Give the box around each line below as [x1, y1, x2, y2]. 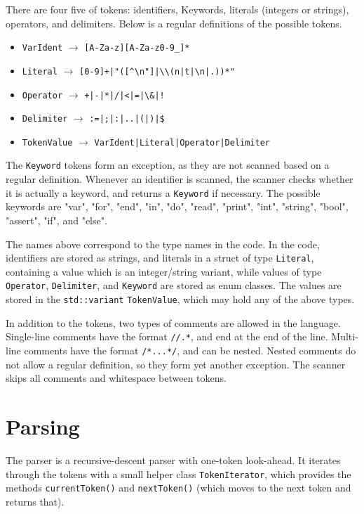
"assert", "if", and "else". [6, 212, 107, 227]
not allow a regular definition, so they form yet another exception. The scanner [6, 356, 346, 371]
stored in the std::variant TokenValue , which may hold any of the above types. [6, 292, 355, 307]
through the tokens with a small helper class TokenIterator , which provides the [6, 466, 351, 481]
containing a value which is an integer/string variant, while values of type [6, 264, 322, 278]
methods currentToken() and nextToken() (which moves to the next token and [6, 480, 351, 495]
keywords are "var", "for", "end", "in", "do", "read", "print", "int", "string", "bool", [6, 199, 349, 214]
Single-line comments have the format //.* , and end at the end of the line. [6, 329, 328, 344]
